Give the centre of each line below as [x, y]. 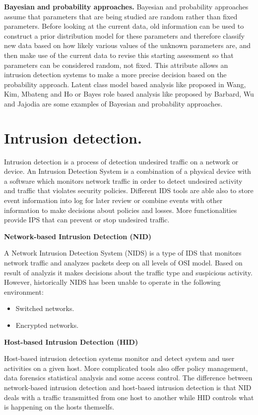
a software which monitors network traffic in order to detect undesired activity [123, 181]
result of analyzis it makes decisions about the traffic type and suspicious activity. [128, 272]
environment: [24, 291]
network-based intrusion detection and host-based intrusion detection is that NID [128, 387]
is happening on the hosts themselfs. [59, 407]
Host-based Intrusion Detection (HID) [71, 341]
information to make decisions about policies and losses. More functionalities [121, 210]
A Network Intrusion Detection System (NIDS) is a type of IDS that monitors [123, 253]
